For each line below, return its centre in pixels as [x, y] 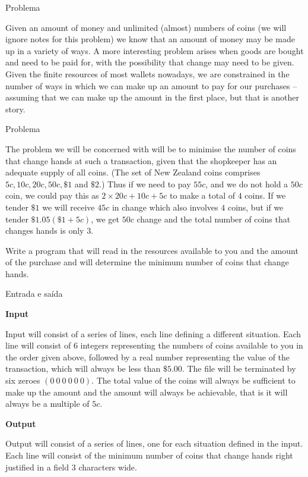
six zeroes [23, 380]
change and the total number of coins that [214, 219]
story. [15, 109]
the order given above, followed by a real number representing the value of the [148, 357]
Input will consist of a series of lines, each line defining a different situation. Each [153, 333]
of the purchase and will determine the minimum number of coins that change [147, 262]
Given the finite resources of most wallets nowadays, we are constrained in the [147, 73]
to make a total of [202, 195]
